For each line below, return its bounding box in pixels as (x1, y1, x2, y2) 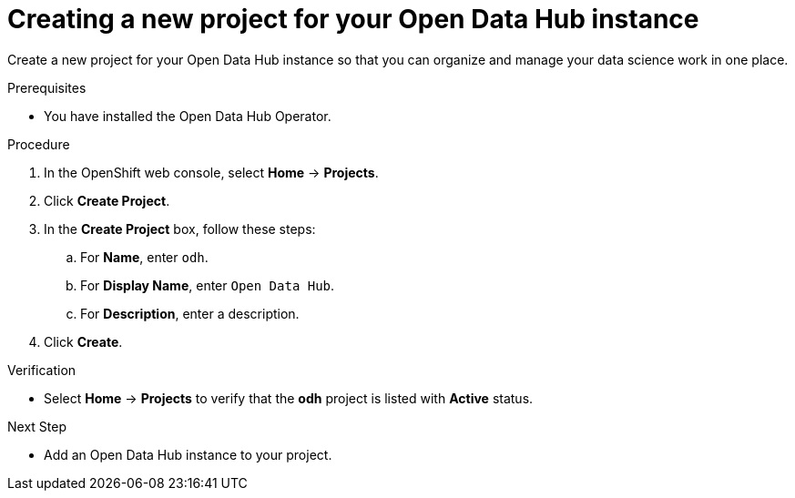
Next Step (7, 418, 66, 434)
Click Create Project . (44, 192, 170, 208)
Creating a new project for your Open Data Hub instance (7, 4, 699, 35)
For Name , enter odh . (80, 249, 209, 265)
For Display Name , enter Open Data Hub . (80, 277, 335, 293)
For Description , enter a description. (80, 305, 300, 321)
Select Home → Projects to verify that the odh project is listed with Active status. (44, 390, 534, 406)
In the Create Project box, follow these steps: (44, 220, 316, 237)
